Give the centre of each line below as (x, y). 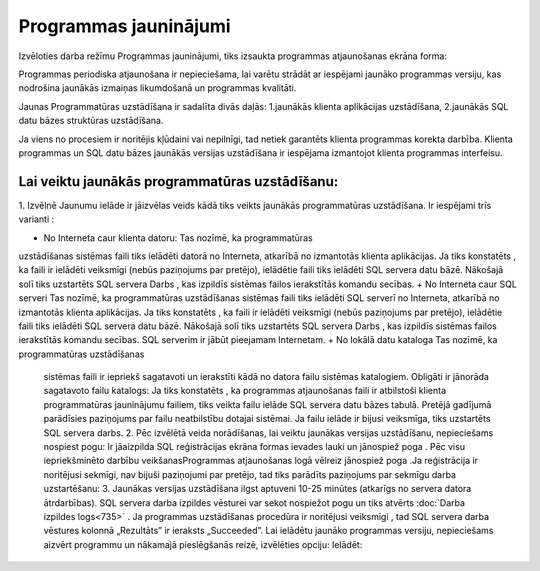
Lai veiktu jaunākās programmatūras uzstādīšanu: (178, 181)
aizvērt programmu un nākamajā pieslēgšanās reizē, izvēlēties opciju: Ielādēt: (203, 544)
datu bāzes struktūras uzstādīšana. (91, 121)
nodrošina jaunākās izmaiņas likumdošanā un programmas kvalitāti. (157, 88)
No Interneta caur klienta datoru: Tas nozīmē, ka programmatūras (178, 237)
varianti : (36, 219)
